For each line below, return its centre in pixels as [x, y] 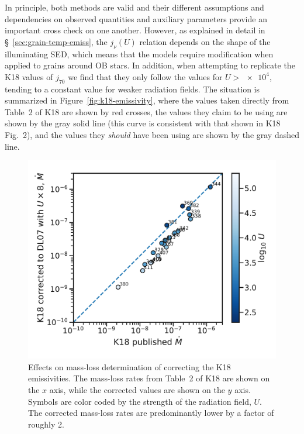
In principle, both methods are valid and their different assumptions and [134, 7]
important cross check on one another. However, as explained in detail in [135, 30]
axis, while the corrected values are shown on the [137, 390]
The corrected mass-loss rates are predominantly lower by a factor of [151, 413]
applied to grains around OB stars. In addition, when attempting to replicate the [150, 65]
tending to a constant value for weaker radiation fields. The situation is [132, 89]
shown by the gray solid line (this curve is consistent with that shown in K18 [143, 123]
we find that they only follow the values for [145, 76]
